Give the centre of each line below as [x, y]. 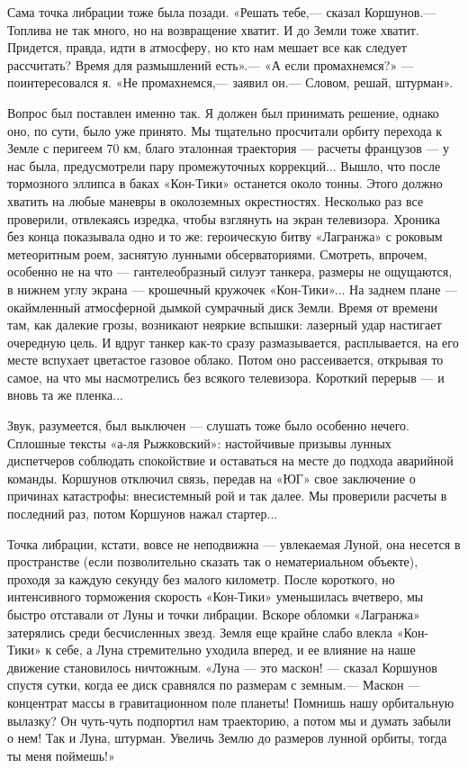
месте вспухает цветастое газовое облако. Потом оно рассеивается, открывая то [225, 360]
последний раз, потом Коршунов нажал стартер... [143, 514]
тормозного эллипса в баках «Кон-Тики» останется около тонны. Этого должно [225, 183]
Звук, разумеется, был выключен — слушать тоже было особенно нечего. [208, 425]
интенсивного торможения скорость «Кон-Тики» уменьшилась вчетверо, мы [216, 596]
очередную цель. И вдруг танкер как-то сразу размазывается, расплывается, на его [233, 342]
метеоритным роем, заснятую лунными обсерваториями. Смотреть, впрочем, [217, 253]
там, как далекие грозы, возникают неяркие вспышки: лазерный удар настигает [225, 325]
